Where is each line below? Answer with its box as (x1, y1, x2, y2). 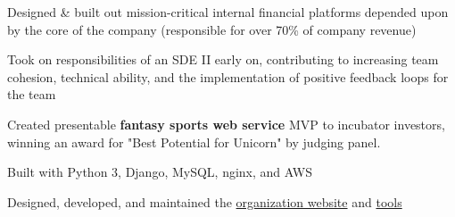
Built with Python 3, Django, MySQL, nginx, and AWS (7, 163, 312, 181)
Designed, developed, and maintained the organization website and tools (7, 192, 402, 211)
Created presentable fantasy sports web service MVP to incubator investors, (7, 114, 445, 133)
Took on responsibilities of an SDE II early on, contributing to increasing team (7, 50, 439, 69)
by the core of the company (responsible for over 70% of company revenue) (7, 20, 417, 38)
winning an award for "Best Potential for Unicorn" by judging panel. (7, 132, 381, 151)
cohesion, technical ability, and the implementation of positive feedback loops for (7, 67, 449, 86)
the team (7, 85, 56, 104)
